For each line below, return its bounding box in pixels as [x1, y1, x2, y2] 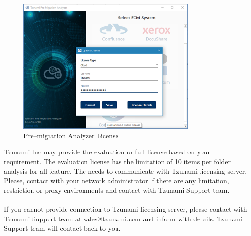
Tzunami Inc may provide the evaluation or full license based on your [4, 147, 210, 157]
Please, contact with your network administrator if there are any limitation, [4, 175, 229, 185]
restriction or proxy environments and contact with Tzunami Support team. [4, 185, 230, 195]
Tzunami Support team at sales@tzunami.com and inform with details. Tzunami [4, 213, 243, 223]
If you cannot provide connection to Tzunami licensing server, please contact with [4, 203, 247, 214]
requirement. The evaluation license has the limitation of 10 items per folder [4, 156, 231, 166]
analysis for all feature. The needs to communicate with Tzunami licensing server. [4, 166, 247, 176]
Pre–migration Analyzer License [23, 130, 118, 140]
